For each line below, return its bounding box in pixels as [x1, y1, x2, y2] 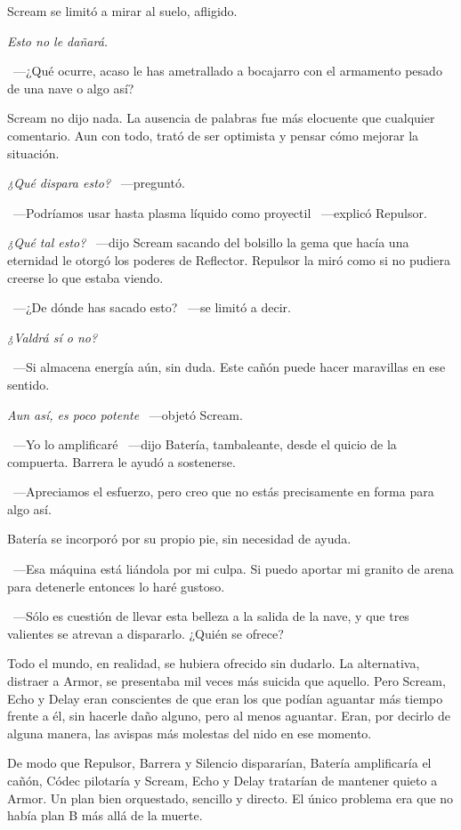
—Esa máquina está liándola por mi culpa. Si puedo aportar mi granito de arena [12, 560, 454, 578]
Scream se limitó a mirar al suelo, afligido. [7, 2, 238, 20]
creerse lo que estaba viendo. [7, 268, 164, 286]
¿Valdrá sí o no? [7, 327, 98, 346]
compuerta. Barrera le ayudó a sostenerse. [7, 452, 236, 471]
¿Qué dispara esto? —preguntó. [7, 173, 185, 192]
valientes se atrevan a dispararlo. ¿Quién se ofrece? [7, 624, 284, 642]
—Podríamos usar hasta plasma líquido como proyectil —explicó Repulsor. [12, 203, 427, 222]
